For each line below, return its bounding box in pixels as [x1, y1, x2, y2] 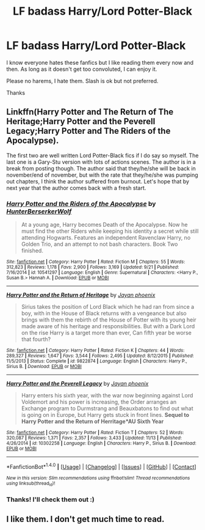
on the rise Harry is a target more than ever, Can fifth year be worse [21, 329, 192, 337]
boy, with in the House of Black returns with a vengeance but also [21, 310, 187, 317]
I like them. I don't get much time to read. [6, 514, 165, 524]
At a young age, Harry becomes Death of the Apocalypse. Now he [21, 221, 188, 229]
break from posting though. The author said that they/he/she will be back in [6, 164, 196, 172]
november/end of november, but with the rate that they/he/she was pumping [6, 171, 198, 179]
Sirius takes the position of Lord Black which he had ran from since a [21, 303, 195, 311]
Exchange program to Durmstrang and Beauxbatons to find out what [21, 405, 193, 412]
